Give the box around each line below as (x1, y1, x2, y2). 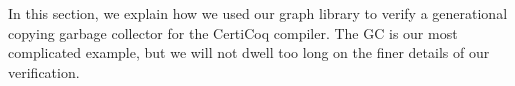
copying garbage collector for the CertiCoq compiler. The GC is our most (8, 22, 458, 43)
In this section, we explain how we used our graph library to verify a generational (8, 3, 508, 23)
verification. (8, 61, 80, 82)
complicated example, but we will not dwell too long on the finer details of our (8, 42, 490, 63)
